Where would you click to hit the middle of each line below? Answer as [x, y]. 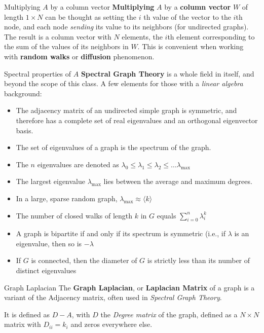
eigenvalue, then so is [49, 243]
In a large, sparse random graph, [67, 198]
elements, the [142, 36]
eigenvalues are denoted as [78, 164]
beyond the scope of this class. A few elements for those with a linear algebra [124, 83]
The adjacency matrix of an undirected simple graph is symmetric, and [126, 110]
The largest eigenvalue [51, 181]
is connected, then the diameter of [84, 260]
